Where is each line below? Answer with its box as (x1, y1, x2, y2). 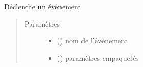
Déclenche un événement (4, 1, 81, 11)
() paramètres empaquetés (57, 52, 139, 63)
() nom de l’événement (57, 35, 128, 46)
